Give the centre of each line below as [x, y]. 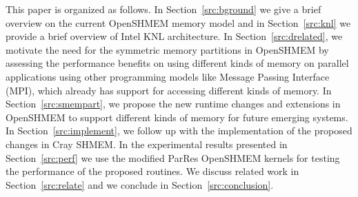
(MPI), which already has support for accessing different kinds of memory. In [169, 90]
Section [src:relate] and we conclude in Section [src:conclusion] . [140, 184]
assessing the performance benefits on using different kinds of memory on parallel [177, 63]
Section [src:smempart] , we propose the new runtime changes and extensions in [173, 104]
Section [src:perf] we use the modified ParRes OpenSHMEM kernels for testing [173, 157]
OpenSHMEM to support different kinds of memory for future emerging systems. [177, 117]
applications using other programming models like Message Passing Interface [168, 76]
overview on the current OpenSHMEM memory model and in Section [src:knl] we [178, 22]
